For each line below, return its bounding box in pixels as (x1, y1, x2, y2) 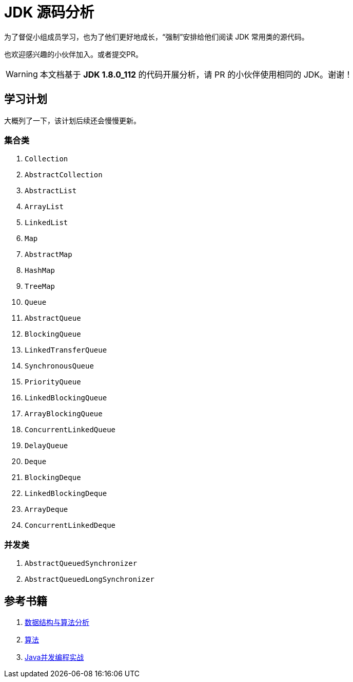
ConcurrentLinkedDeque (25, 521, 116, 530)
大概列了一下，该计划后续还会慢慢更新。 (4, 116, 141, 125)
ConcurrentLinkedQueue (25, 426, 116, 434)
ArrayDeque (25, 505, 68, 514)
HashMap (25, 266, 55, 275)
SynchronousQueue (25, 362, 94, 371)
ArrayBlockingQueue (25, 410, 103, 418)
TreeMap (25, 282, 55, 291)
